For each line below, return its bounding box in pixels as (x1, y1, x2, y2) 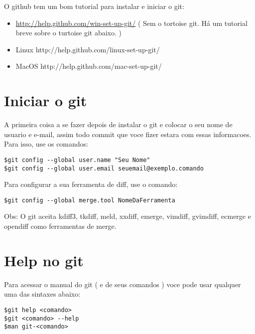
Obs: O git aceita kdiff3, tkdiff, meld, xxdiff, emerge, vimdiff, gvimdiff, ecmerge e (4, 211, 251, 221)
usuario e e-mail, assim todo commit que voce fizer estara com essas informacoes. (4, 129, 252, 139)
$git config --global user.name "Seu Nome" (4, 156, 150, 164)
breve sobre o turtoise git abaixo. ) (15, 27, 122, 38)
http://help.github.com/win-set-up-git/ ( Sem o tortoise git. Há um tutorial (15, 17, 248, 28)
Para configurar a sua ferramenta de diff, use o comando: (4, 179, 178, 189)
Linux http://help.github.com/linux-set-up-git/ (15, 44, 160, 54)
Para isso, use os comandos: (4, 139, 88, 149)
